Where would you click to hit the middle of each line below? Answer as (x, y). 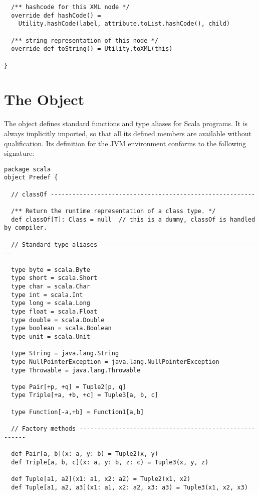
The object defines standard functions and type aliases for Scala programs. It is (126, 123)
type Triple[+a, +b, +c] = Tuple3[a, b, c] (85, 395)
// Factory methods (44, 429)
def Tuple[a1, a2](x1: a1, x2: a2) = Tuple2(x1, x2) (101, 479)
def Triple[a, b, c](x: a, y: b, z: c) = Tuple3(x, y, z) (110, 462)
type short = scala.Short (54, 278)
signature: (19, 153)
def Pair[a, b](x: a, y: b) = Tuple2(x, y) (85, 454)
